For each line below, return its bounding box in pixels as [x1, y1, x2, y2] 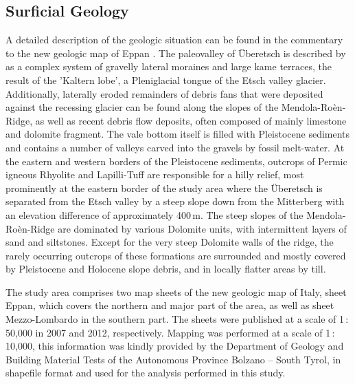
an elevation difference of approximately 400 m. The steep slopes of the [5, 207, 304, 222]
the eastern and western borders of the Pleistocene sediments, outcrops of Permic [5, 153, 347, 168]
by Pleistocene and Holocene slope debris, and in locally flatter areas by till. [5, 262, 326, 276]
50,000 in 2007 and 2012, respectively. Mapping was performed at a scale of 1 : [5, 325, 335, 339]
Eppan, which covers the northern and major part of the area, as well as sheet [5, 298, 334, 312]
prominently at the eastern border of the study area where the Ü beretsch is [5, 180, 323, 195]
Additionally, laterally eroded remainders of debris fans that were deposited [5, 86, 323, 100]
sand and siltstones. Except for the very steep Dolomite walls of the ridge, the [5, 235, 334, 249]
